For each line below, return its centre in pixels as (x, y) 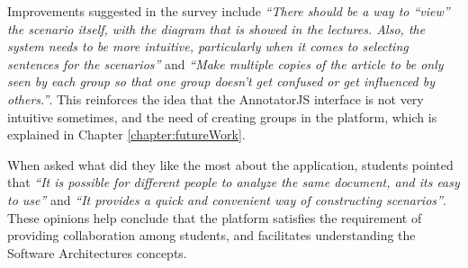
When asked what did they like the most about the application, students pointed (230, 164)
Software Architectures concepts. (97, 252)
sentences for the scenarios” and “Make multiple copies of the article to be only (225, 63)
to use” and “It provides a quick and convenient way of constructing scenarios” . (227, 199)
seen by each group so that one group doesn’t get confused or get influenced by (221, 81)
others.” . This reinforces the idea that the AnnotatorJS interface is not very (216, 98)
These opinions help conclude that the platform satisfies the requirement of (215, 217)
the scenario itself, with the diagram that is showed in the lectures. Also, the (216, 28)
